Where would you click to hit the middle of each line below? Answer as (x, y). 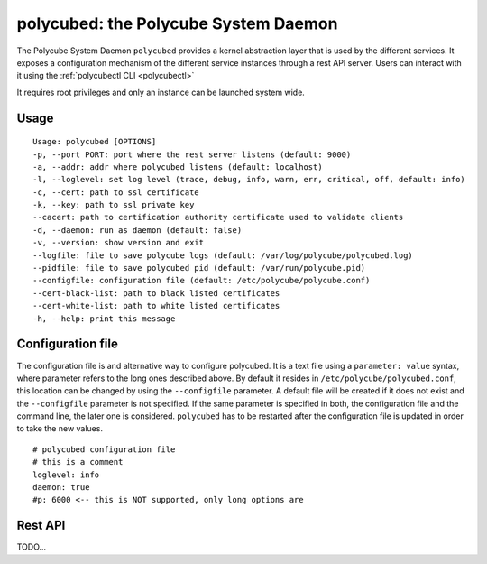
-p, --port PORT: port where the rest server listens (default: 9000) (192, 154)
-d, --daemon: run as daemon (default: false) (138, 230)
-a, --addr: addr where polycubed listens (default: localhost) (178, 166)
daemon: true (61, 488)
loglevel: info (66, 475)
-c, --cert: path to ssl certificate (116, 192)
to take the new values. (60, 429)
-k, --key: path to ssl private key (114, 205)
